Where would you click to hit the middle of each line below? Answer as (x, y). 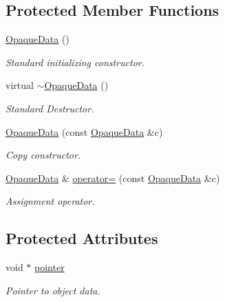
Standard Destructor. (50, 108)
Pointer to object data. (53, 290)
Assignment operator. (50, 201)
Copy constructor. (43, 155)
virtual (20, 85)
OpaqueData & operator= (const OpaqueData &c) (113, 178)
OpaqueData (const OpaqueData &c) (84, 131)
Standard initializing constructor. (75, 62)
